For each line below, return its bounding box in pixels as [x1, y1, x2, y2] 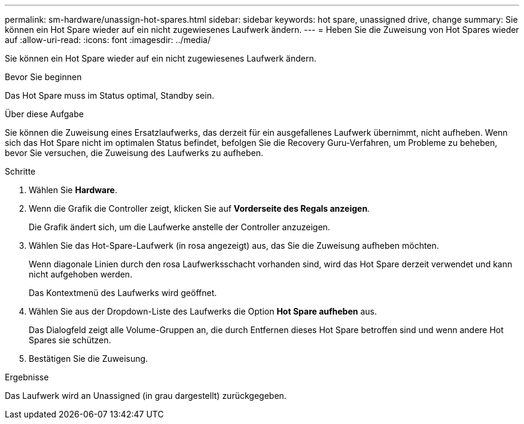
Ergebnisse [5, 372, 49, 382]
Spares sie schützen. [29, 335, 111, 345]
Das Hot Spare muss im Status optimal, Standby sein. [5, 90, 214, 100]
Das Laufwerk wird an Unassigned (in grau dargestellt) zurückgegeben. [5, 391, 287, 401]
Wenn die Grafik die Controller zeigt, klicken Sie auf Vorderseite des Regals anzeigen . [29, 203, 370, 213]
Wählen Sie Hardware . [29, 185, 117, 195]
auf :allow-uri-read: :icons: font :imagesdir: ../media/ [5, 35, 211, 45]
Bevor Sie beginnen [5, 72, 82, 82]
